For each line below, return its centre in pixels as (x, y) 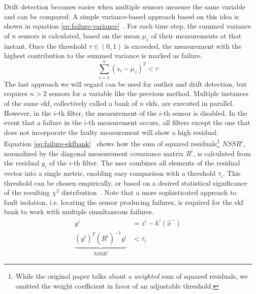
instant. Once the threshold (45, 46)
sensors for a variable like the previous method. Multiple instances (149, 93)
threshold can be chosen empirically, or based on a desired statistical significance (126, 182)
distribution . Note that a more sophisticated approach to (149, 192)
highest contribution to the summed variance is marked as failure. (103, 55)
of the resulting (27, 192)
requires (16, 93)
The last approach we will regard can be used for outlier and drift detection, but (126, 83)
